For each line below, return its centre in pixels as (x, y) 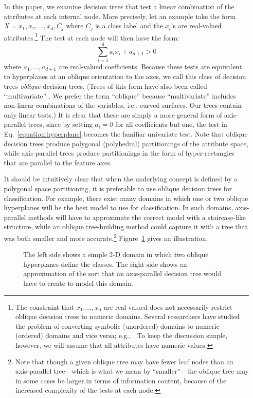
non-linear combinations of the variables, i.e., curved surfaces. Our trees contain (123, 105)
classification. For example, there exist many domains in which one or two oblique (126, 198)
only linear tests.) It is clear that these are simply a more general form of (113, 114)
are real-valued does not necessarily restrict (168, 307)
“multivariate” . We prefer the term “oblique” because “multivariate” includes (120, 95)
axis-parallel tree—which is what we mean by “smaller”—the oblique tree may (132, 371)
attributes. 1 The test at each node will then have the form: (91, 37)
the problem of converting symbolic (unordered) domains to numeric (117, 326)
